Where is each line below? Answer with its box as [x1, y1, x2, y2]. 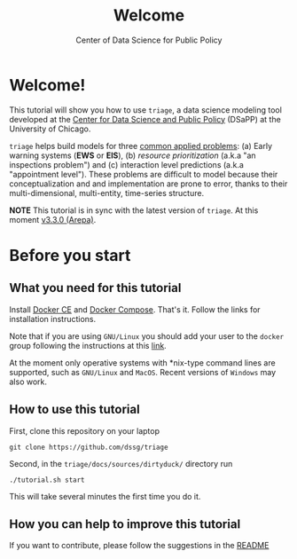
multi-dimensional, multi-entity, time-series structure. [9, 187, 205, 198]
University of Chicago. [9, 123, 91, 134]
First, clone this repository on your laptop [9, 425, 160, 436]
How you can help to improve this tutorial [9, 516, 241, 531]
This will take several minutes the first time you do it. [9, 491, 201, 501]
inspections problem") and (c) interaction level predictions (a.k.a [9, 159, 244, 169]
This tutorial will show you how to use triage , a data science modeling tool [9, 104, 282, 115]
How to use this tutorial [9, 402, 140, 417]
